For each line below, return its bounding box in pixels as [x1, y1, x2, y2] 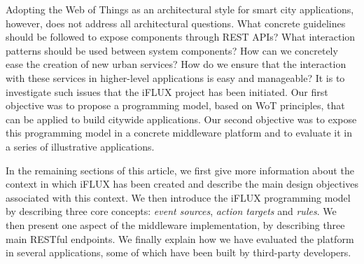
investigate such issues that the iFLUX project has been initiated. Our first [6, 84, 328, 99]
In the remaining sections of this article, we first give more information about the [6, 162, 354, 177]
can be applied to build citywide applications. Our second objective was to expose [6, 111, 357, 126]
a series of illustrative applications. [6, 139, 155, 153]
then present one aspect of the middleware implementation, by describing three [6, 217, 345, 232]
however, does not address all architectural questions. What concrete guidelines [6, 15, 346, 30]
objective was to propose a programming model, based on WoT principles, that [6, 98, 345, 113]
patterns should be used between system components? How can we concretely [6, 43, 338, 57]
